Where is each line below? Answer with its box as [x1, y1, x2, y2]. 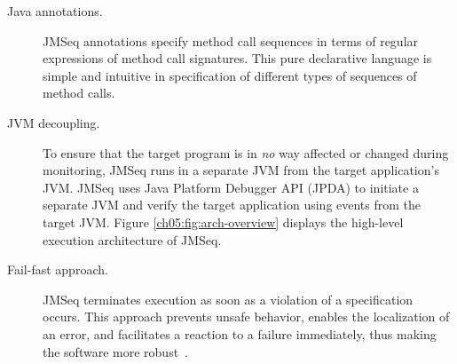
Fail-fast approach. [7, 260, 108, 279]
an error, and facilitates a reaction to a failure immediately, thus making [43, 324, 437, 343]
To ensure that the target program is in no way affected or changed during [43, 143, 449, 162]
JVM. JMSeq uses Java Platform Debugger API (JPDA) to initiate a [43, 178, 419, 196]
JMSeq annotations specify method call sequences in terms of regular [43, 31, 419, 50]
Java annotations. [7, 2, 103, 20]
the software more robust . [43, 342, 188, 360]
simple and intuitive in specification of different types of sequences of [43, 66, 417, 84]
